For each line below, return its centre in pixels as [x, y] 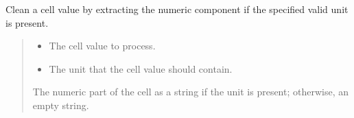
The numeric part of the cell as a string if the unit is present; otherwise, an [191, 92]
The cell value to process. [102, 46]
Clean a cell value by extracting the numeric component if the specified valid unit [177, 9]
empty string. [61, 105]
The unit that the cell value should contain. [141, 68]
